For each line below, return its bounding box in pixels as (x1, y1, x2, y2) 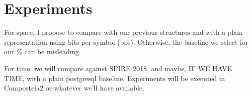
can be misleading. (24, 46, 81, 57)
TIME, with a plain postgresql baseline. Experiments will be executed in (4, 73, 225, 83)
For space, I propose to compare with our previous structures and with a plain (4, 27, 243, 37)
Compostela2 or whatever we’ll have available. (4, 83, 145, 93)
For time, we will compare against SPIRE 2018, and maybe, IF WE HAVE (4, 63, 232, 73)
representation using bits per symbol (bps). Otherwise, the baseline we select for (4, 36, 249, 47)
